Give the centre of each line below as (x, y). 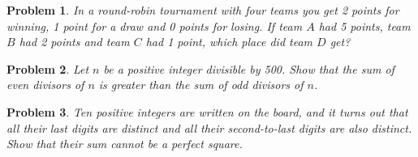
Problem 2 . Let (48, 68)
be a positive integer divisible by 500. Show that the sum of (249, 68)
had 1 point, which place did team (229, 42)
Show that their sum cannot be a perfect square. (125, 144)
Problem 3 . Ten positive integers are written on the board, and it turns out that (207, 111)
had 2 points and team (74, 42)
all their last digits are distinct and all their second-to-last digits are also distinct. (209, 127)
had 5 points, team (364, 25)
